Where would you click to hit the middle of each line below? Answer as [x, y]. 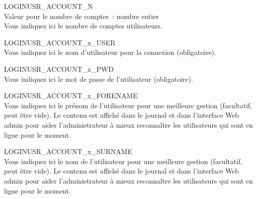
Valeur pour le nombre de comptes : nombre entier [82, 16]
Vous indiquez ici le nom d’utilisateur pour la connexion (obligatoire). [110, 52]
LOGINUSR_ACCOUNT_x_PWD [59, 69]
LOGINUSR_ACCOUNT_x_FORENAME [71, 96]
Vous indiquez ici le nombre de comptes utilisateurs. [83, 26]
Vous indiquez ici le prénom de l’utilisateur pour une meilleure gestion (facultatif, [128, 105]
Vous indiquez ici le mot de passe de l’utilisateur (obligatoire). [99, 79]
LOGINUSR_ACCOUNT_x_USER [60, 42]
